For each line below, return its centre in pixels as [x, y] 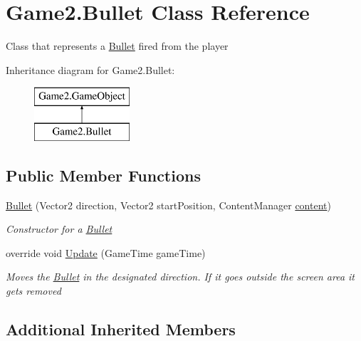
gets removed [33, 291]
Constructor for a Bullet [59, 229]
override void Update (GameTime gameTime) [106, 252]
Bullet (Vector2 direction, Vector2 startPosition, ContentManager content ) [168, 205]
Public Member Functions [103, 175]
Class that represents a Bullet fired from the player [117, 46]
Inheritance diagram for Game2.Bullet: [90, 69]
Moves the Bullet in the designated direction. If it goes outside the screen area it [180, 277]
